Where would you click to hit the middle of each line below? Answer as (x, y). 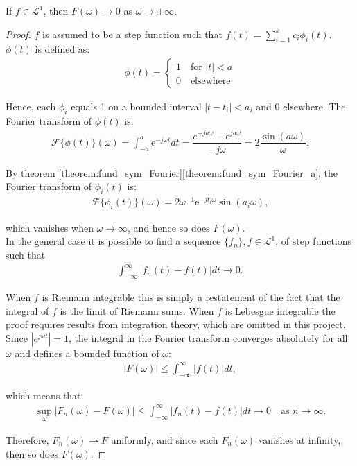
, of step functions (314, 241)
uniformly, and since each (164, 440)
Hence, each (31, 106)
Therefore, (27, 440)
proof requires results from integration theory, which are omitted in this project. (176, 324)
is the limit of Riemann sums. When (137, 310)
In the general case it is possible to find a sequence (113, 241)
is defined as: (62, 49)
